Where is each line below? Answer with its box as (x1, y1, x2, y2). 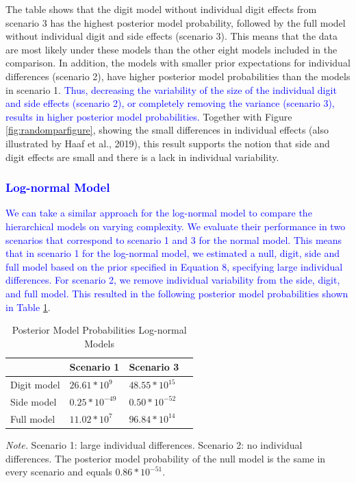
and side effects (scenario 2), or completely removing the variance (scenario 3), (5, 96, 335, 110)
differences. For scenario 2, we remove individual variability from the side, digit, (5, 273, 340, 287)
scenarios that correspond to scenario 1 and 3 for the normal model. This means (5, 232, 342, 247)
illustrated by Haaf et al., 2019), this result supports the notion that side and (5, 136, 330, 150)
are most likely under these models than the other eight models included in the (5, 42, 338, 56)
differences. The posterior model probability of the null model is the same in (5, 451, 326, 465)
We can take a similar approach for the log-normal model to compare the (5, 206, 312, 220)
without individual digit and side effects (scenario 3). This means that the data (5, 29, 338, 43)
